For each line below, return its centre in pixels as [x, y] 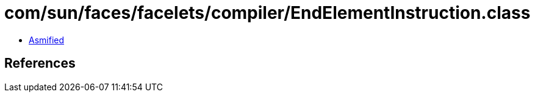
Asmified [47, 40]
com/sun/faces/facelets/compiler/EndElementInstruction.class [267, 13]
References [40, 63]
